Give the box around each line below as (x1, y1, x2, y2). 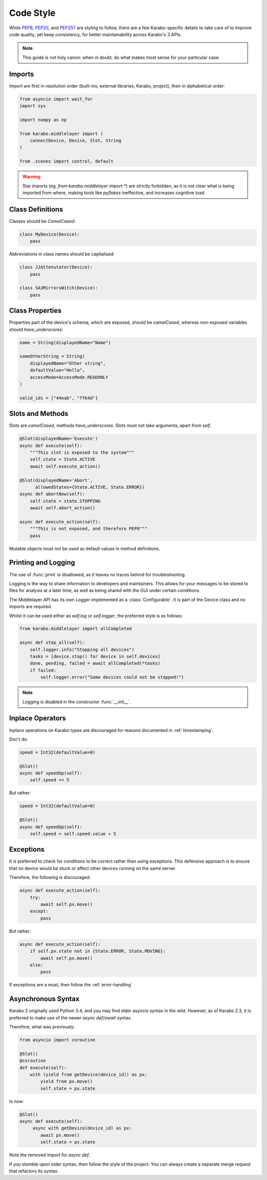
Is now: (9, 1098, 24, 1104)
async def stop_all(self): (19, 640, 85, 646)
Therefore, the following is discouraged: (9, 874, 91, 880)
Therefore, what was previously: (9, 1024, 75, 1029)
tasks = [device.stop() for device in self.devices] (30, 654, 161, 660)
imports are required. (9, 604, 52, 610)
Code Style (9, 7, 56, 18)
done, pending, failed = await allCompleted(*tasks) (30, 661, 161, 666)
